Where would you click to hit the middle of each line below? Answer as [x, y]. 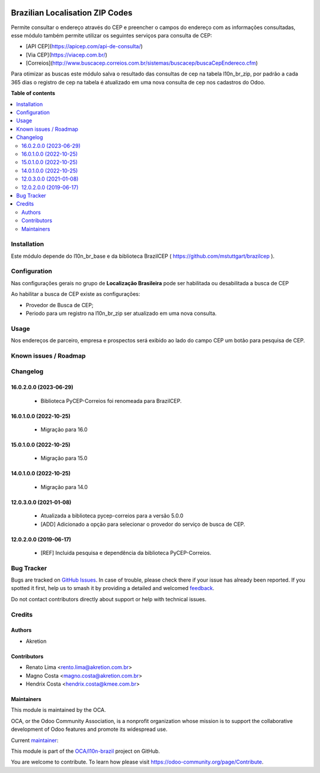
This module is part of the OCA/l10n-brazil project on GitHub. [85, 751]
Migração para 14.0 [64, 487]
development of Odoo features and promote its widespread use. [89, 729]
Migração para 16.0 [64, 430]
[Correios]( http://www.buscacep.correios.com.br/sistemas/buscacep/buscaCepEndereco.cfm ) [142, 63]
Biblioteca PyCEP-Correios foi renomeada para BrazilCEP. [111, 400]
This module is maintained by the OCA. [58, 710]
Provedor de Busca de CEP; [60, 305]
